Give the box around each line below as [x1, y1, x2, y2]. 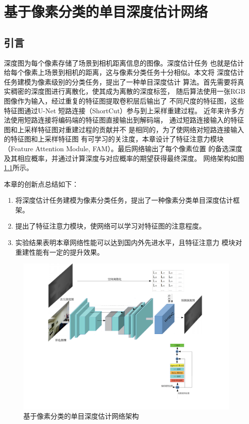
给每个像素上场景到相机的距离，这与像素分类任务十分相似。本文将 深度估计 [4, 67, 244, 77]
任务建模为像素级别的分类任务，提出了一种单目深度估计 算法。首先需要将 [4, 76, 237, 87]
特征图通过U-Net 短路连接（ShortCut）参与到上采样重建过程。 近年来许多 [4, 105, 238, 115]
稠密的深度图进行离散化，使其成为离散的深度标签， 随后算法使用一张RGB [10, 86, 246, 96]
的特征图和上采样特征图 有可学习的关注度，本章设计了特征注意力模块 [4, 134, 224, 144]
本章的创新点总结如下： [4, 178, 79, 189]
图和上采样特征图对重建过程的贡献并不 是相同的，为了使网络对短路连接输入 [4, 124, 244, 134]
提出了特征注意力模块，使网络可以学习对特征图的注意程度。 [15, 221, 206, 231]
